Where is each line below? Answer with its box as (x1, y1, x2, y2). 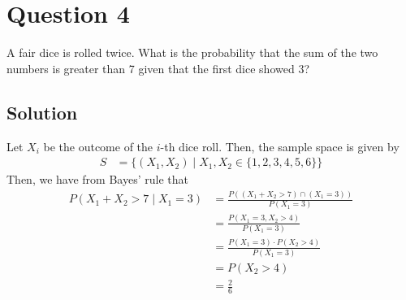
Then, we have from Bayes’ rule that (6, 171, 188, 188)
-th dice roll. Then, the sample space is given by (160, 137, 400, 154)
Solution (6, 99, 78, 124)
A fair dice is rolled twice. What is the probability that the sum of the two (6, 44, 378, 61)
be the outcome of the (43, 137, 153, 154)
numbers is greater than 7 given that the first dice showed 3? (6, 59, 309, 76)
